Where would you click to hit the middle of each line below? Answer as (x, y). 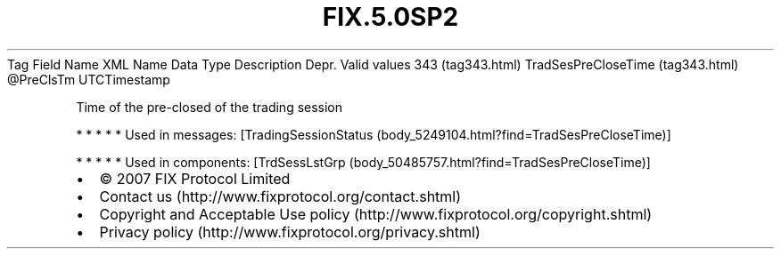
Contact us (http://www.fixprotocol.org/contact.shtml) (280, 196)
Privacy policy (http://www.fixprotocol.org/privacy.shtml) (290, 232)
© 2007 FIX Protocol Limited (195, 178)
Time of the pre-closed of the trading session (210, 107)
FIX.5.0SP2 (390, 17)
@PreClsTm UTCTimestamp (89, 79)
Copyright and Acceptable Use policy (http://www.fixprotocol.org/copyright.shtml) (376, 214)
